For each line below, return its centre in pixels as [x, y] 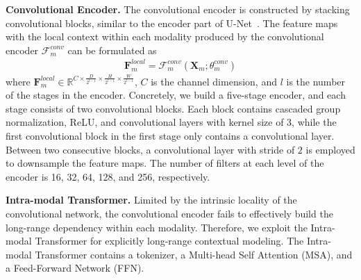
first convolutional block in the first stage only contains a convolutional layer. [170, 136]
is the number [316, 81]
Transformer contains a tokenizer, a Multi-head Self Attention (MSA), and [194, 254]
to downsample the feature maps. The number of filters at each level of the [165, 163]
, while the [314, 122]
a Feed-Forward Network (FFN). [75, 268]
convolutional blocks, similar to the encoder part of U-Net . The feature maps [172, 23]
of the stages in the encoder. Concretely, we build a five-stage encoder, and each [176, 95]
